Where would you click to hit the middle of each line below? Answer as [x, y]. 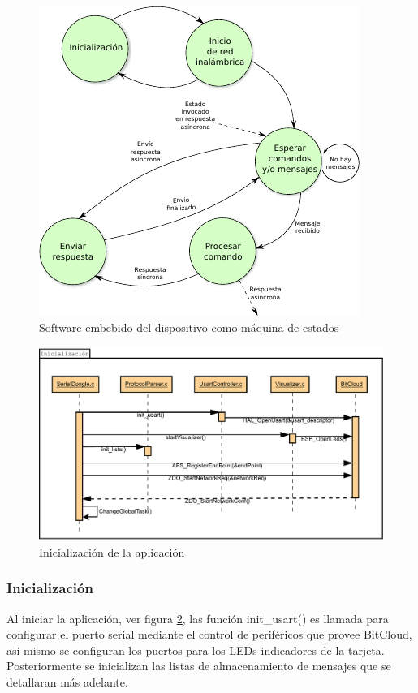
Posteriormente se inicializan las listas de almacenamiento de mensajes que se [199, 666]
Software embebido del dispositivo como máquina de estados [189, 327]
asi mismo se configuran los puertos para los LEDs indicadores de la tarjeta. [196, 650]
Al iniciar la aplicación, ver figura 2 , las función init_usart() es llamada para [198, 618]
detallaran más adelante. [67, 681]
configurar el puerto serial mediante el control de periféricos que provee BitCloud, [209, 634]
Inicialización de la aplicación [112, 551]
